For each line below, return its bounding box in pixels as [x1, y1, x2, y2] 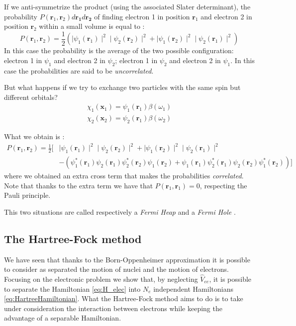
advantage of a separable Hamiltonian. [4, 313, 121, 323]
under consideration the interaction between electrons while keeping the [4, 303, 222, 313]
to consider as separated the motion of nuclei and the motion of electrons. [4, 264, 229, 274]
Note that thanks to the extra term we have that [4, 180, 153, 190]
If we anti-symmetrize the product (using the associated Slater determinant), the [4, 1, 251, 11]
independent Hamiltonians [153, 283, 233, 294]
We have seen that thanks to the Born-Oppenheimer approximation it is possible [4, 254, 250, 264]
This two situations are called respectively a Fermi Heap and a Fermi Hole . [4, 206, 236, 217]
